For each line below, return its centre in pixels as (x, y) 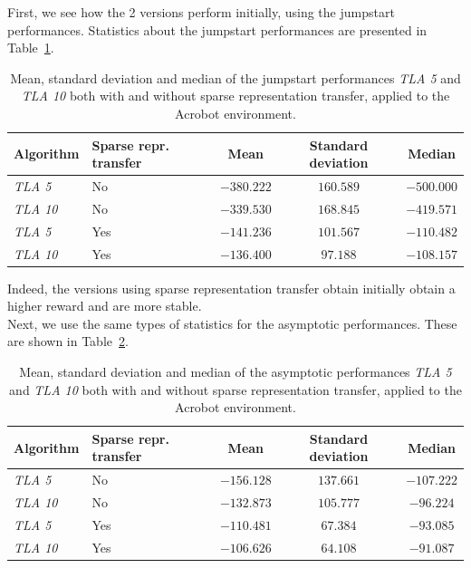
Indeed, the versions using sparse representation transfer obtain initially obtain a (231, 288)
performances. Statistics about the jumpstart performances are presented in (217, 29)
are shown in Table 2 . (68, 341)
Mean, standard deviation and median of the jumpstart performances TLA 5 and (235, 77)
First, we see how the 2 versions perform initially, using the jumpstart (201, 12)
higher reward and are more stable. (105, 306)
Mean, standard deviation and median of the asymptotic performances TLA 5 (235, 371)
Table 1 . (31, 48)
